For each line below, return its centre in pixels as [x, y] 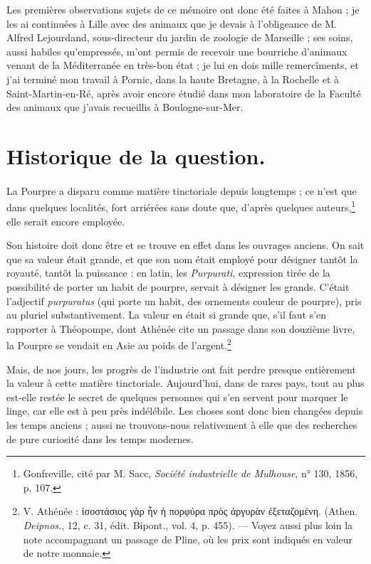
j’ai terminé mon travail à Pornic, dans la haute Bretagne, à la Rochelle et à [173, 79]
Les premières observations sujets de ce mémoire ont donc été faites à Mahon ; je [183, 9]
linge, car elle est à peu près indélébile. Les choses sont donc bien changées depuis [185, 411]
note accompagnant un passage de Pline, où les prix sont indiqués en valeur [188, 539]
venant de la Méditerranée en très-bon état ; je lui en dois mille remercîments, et [183, 65]
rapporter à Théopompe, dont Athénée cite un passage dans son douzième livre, [181, 328]
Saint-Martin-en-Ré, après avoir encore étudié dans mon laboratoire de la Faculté [184, 93]
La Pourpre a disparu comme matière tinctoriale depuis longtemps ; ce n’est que [182, 190]
